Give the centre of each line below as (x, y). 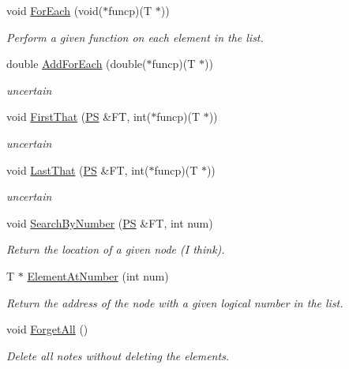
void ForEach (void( (55, 10)
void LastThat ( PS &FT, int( (78, 169)
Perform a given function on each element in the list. (135, 37)
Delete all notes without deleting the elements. (118, 355)
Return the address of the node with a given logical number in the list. (175, 302)
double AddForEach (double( (77, 64)
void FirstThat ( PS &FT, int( (79, 117)
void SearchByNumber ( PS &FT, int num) (110, 222)
